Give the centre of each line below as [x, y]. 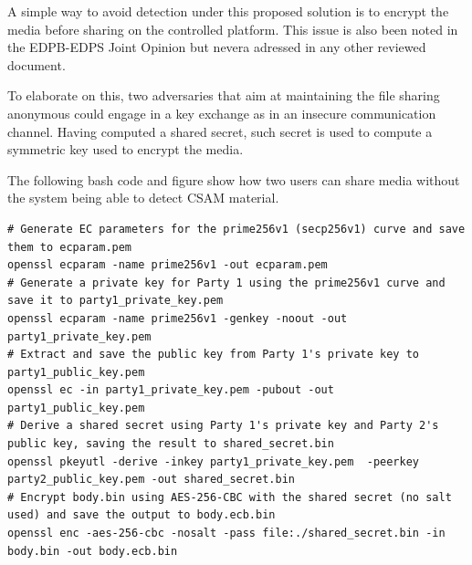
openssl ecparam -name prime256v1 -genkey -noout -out [178, 318]
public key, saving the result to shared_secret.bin [171, 444]
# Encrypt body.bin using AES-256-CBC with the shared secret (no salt [230, 497]
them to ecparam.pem [70, 247]
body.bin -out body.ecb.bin [93, 551]
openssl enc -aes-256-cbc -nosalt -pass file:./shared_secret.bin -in [226, 534]
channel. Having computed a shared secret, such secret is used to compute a [220, 131]
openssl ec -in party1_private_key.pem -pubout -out [171, 390]
